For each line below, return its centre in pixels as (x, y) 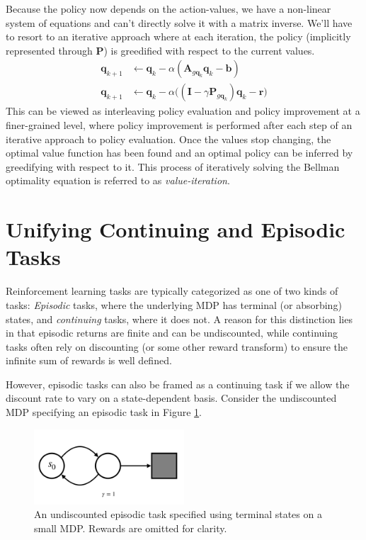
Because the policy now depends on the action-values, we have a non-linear (168, 9)
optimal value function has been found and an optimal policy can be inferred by (179, 153)
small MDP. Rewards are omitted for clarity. (131, 528)
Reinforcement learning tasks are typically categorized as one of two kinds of (172, 291)
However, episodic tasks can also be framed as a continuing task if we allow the (178, 384)
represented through (49, 50)
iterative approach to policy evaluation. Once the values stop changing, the (168, 139)
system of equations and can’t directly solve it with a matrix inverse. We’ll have (179, 22)
